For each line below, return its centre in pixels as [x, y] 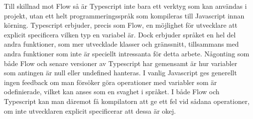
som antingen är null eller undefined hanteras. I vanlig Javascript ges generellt [120, 73]
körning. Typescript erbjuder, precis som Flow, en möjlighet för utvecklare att [121, 25]
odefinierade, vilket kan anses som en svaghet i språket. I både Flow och [112, 92]
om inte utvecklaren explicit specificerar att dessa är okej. [90, 110]
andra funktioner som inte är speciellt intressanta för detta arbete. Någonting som [127, 53]
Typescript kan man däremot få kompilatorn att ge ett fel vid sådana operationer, [127, 101]
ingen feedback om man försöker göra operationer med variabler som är [110, 82]
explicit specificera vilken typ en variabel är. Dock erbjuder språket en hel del [120, 34]
